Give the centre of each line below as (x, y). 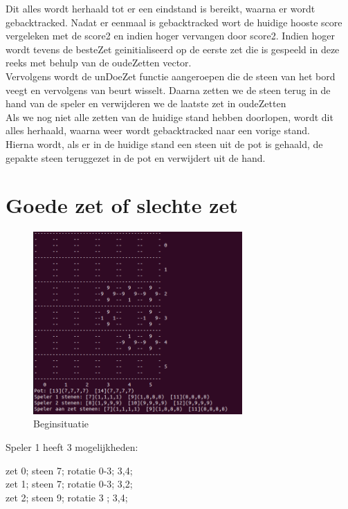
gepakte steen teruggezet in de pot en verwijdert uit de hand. (136, 157)
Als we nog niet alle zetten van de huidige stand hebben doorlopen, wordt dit (170, 117)
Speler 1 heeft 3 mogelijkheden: (72, 446)
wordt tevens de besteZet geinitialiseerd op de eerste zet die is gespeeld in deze (173, 49)
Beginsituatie (61, 424)
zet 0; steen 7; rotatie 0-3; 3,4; (69, 470)
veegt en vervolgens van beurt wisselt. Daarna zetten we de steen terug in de (168, 90)
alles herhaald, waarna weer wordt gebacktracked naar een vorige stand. (158, 130)
